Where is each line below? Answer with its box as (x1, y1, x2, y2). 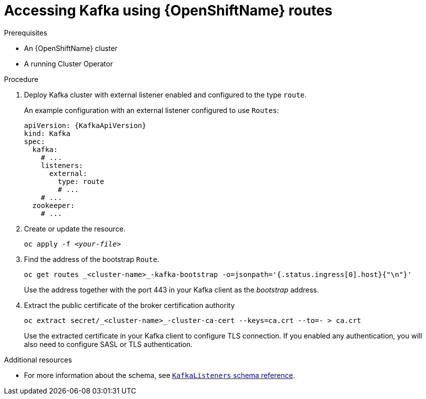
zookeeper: (32, 201, 75, 209)
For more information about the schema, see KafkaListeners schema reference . (24, 370, 295, 379)
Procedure (4, 74, 38, 83)
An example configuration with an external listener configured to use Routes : (24, 105, 279, 114)
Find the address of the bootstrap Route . (24, 254, 159, 263)
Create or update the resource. (24, 224, 125, 233)
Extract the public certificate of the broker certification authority (24, 300, 235, 309)
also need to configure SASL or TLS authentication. (24, 339, 193, 348)
